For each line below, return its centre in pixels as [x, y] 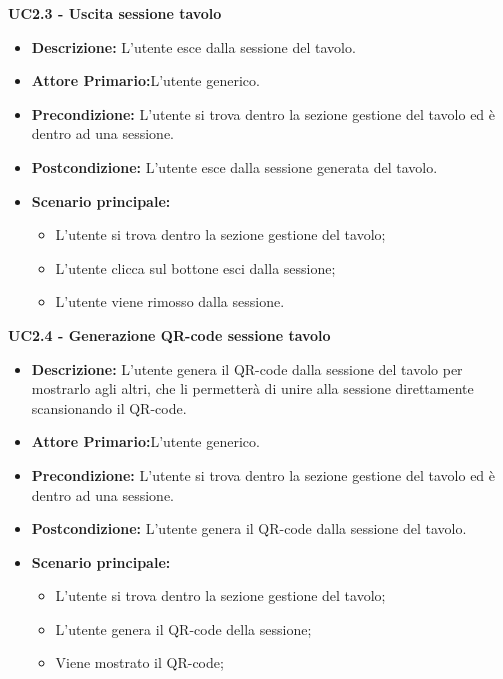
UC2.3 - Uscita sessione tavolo [115, 13]
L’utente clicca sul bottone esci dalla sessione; [195, 267]
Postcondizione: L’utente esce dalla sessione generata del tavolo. [234, 166]
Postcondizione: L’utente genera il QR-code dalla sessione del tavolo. [249, 528]
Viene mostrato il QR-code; [139, 662]
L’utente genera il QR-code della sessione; [183, 628]
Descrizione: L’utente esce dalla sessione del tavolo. [193, 46]
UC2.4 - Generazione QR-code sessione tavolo [169, 334]
